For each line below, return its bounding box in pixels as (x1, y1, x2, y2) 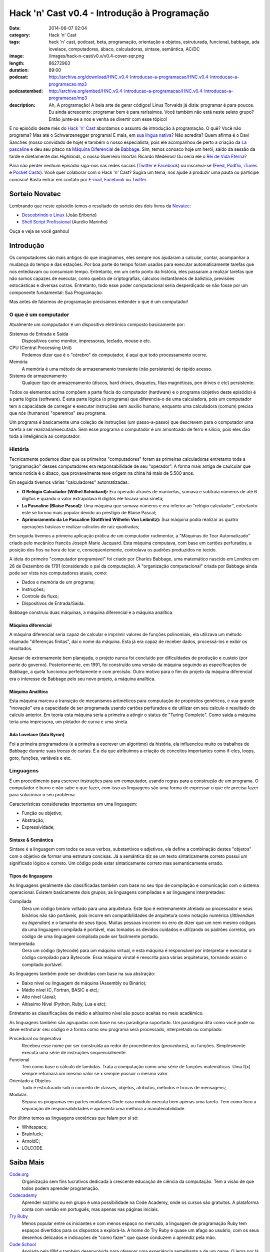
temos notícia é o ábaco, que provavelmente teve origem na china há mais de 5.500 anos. (9, 470, 194, 476)
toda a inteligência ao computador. (9, 433, 81, 439)
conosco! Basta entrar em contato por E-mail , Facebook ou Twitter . (9, 176, 147, 182)
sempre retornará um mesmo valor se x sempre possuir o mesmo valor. (21, 1071, 169, 1077)
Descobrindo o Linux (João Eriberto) (21, 212, 97, 218)
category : (9, 32, 30, 38)
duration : (9, 67, 29, 73)
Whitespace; (21, 1124, 48, 1130)
